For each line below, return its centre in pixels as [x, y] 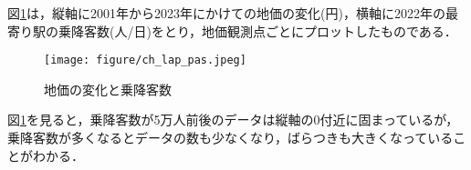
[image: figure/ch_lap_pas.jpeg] [145, 60]
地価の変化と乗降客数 [108, 89]
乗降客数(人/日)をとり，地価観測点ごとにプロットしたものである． [257, 30]
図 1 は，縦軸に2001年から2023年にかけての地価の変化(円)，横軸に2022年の [226, 13]
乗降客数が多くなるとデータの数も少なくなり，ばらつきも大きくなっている [230, 138]
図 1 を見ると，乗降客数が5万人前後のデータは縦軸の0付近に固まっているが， [233, 120]
